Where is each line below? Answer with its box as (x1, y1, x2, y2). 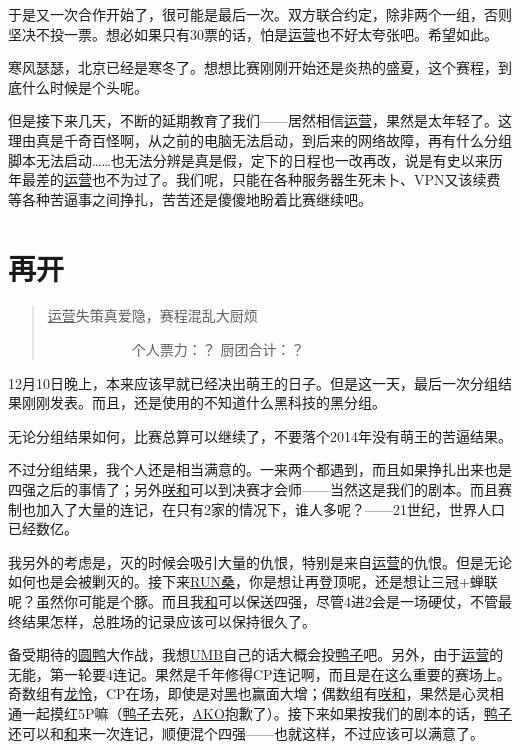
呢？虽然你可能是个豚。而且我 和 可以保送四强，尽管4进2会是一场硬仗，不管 (8, 591, 498, 611)
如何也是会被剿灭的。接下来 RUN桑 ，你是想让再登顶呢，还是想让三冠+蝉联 (8, 571, 498, 592)
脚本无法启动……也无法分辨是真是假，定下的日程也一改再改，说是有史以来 (8, 149, 489, 170)
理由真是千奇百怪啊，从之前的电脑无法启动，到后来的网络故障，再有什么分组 (8, 129, 512, 150)
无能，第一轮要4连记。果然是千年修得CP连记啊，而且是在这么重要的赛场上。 (8, 663, 511, 684)
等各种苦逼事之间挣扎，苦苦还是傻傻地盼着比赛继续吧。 (8, 188, 372, 209)
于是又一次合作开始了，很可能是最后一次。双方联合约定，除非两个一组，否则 (8, 4, 512, 24)
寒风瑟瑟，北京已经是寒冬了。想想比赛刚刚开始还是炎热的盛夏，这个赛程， (8, 57, 498, 78)
